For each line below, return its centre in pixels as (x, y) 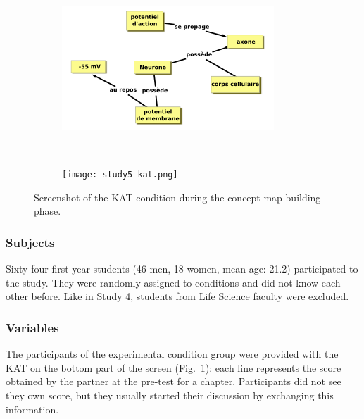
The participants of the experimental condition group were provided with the (172, 354)
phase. (48, 211)
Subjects (30, 242)
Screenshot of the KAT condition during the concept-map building (177, 197)
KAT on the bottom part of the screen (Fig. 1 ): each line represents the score (174, 367)
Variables (32, 327)
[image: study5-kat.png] (120, 175)
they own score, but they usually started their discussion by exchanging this (170, 395)
